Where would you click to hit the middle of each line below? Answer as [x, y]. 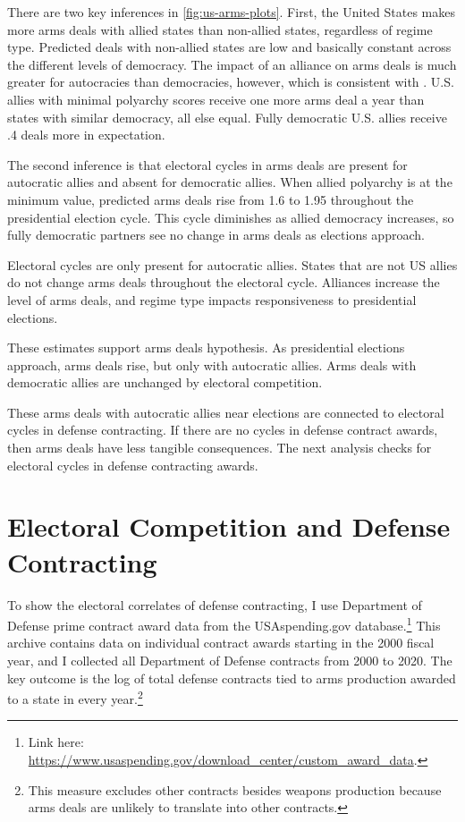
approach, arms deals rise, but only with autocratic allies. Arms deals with [212, 364]
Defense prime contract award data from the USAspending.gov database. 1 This [224, 624]
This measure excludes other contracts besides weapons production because [235, 789]
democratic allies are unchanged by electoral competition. [165, 382]
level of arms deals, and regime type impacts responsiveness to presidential [212, 299]
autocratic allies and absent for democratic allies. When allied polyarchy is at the [230, 182]
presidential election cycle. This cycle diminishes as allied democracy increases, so [231, 217]
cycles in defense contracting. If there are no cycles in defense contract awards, [223, 430]
